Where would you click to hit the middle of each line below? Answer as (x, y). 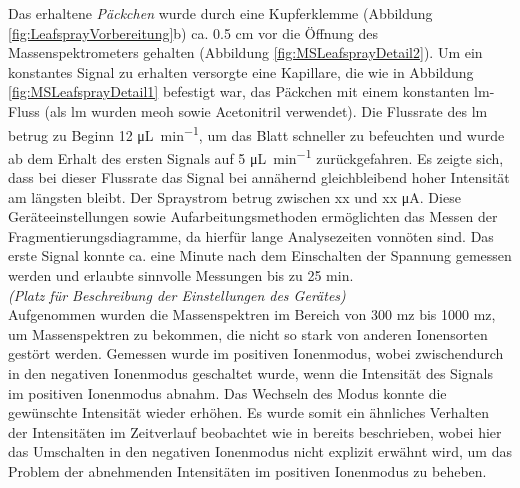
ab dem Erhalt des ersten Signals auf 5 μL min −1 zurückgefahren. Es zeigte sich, (256, 156)
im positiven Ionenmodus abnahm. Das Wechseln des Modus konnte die (227, 392)
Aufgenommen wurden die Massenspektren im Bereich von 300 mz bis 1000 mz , (252, 314)
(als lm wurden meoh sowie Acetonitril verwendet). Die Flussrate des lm (266, 110)
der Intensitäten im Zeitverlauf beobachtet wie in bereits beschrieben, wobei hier (255, 431)
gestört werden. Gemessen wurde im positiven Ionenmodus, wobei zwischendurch (256, 353)
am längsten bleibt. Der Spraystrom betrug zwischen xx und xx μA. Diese (234, 196)
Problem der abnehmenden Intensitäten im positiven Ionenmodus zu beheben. (247, 470)
